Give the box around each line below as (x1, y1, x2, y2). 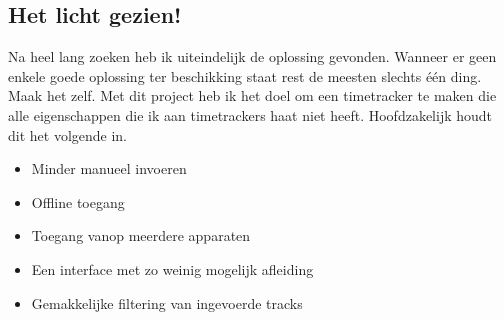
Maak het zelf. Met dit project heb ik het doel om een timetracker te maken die (8, 85, 497, 106)
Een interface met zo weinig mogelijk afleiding (31, 258, 314, 279)
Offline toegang (31, 191, 125, 212)
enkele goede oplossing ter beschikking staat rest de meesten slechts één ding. (8, 65, 482, 86)
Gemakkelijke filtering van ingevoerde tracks (31, 292, 303, 313)
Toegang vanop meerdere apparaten (31, 225, 251, 246)
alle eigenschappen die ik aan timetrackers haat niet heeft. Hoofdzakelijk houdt (8, 104, 493, 125)
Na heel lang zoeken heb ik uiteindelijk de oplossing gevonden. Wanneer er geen (8, 46, 497, 67)
